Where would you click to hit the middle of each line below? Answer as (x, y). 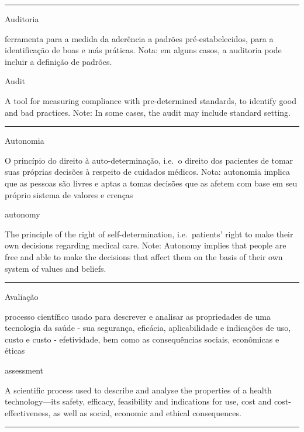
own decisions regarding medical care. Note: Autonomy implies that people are (146, 245)
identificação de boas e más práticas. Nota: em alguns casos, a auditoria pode (143, 50)
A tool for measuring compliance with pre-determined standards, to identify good (151, 100)
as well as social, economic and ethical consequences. (147, 412)
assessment (24, 370)
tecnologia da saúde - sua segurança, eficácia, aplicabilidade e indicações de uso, (148, 328)
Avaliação (22, 297)
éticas (15, 350)
